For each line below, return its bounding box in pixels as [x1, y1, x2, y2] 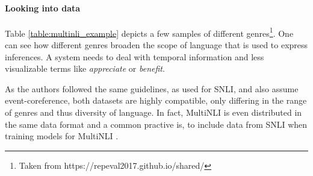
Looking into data [5, 1, 81, 14]
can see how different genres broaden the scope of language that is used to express [5, 39, 308, 51]
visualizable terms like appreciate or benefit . [5, 62, 165, 75]
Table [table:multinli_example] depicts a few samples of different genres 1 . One [5, 25, 294, 39]
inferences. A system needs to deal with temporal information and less [5, 50, 264, 63]
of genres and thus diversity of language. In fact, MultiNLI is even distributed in [5, 106, 302, 119]
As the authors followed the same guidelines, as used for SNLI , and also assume [5, 82, 299, 95]
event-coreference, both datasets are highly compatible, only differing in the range [5, 94, 307, 107]
